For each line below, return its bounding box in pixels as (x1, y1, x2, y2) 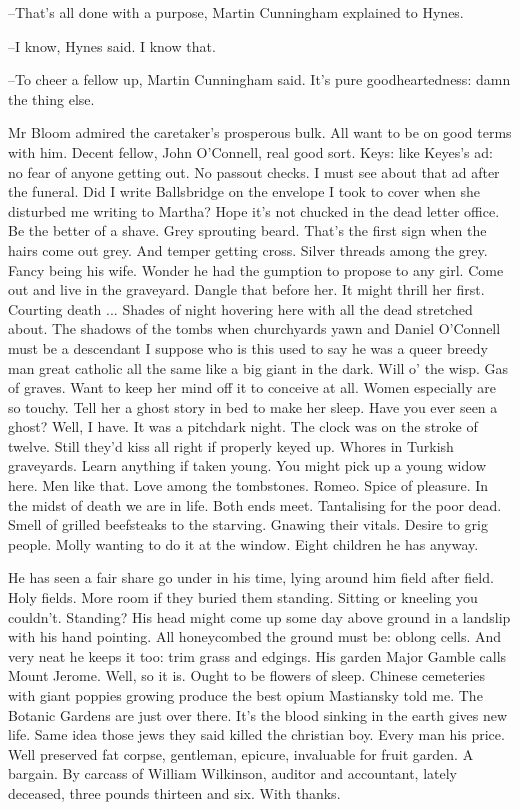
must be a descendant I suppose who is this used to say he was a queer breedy (8, 337, 488, 358)
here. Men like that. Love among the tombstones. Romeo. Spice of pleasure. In (8, 475, 489, 496)
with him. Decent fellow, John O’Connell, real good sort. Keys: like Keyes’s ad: (8, 141, 493, 162)
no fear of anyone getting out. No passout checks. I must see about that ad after (8, 161, 500, 182)
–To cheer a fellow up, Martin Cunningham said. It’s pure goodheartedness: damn (8, 69, 511, 90)
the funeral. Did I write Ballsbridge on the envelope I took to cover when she (8, 181, 481, 202)
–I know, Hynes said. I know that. (8, 35, 216, 56)
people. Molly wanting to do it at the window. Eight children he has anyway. (8, 533, 479, 554)
